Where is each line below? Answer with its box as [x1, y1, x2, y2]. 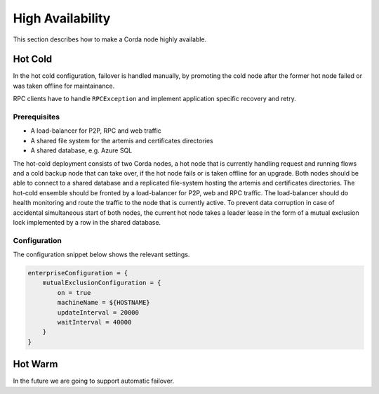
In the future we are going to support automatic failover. [13, 376, 175, 386]
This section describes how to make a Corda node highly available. [13, 35, 207, 44]
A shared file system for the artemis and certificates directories [30, 136, 213, 145]
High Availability [13, 11, 111, 26]
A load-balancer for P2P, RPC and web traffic [30, 126, 161, 135]
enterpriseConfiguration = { [27, 269, 128, 277]
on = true [57, 289, 91, 296]
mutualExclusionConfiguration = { [42, 279, 161, 287]
